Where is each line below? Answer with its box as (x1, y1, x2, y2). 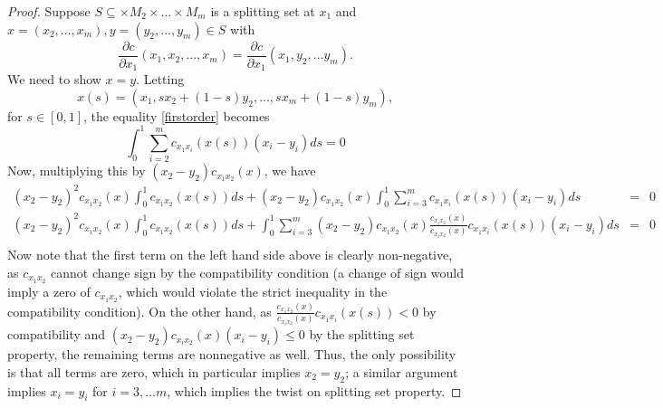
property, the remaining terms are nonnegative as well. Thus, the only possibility (7, 345, 456, 364)
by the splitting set (309, 325, 415, 344)
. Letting (136, 70, 185, 89)
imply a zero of (7, 281, 91, 300)
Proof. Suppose (7, 2, 91, 20)
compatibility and (7, 325, 106, 344)
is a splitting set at (210, 2, 315, 20)
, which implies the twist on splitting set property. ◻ (167, 381, 462, 400)
